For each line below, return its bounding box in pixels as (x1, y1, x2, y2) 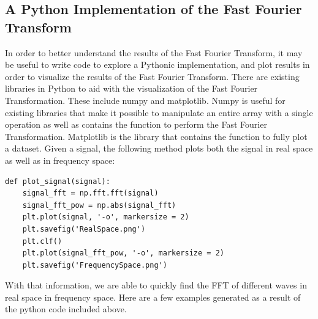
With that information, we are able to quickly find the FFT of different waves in (5, 279, 307, 291)
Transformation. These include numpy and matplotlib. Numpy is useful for (5, 94, 286, 106)
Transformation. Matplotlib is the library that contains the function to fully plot (5, 130, 308, 142)
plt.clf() (22, 237, 62, 246)
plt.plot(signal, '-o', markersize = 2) (22, 213, 189, 222)
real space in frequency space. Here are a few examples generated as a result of (5, 290, 301, 303)
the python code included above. (5, 302, 127, 315)
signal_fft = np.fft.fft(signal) (22, 189, 159, 198)
